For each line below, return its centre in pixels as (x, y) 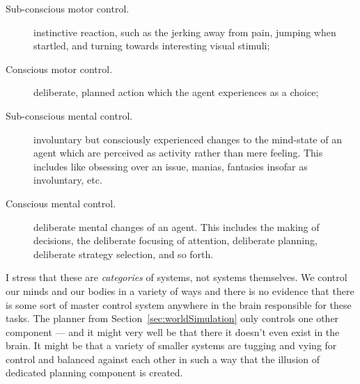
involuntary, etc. (68, 180)
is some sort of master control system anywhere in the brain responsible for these (179, 304)
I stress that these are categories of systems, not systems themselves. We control (177, 277)
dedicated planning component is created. (94, 373)
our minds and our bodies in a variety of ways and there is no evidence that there (180, 290)
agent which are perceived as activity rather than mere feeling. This (178, 153)
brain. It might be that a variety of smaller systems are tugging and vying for (171, 345)
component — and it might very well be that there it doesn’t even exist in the (173, 331)
